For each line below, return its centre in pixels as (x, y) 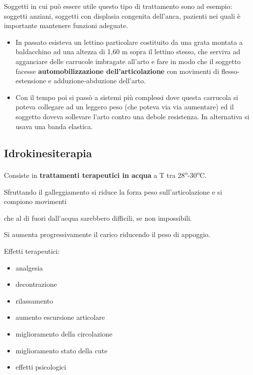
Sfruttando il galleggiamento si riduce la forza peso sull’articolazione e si (113, 191)
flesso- (230, 71)
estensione (31, 81)
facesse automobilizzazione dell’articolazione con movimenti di (117, 71)
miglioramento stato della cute (62, 350)
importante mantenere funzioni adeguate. (66, 25)
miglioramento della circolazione (64, 333)
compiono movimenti (35, 201)
